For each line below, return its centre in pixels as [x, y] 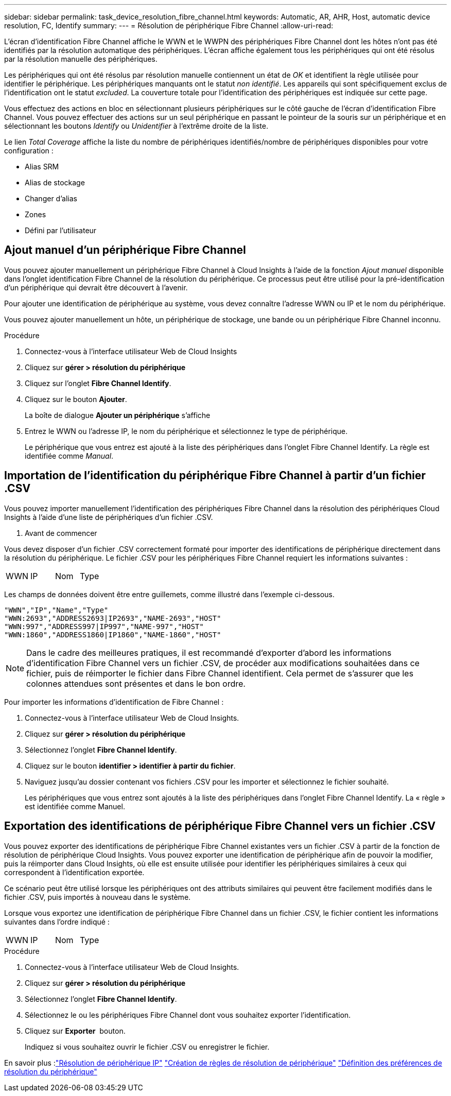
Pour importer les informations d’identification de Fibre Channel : [114, 702]
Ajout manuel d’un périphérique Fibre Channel [125, 250]
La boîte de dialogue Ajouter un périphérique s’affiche [118, 415]
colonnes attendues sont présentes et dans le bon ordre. [136, 683]
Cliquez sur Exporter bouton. [75, 1031]
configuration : [29, 151]
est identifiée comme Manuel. [75, 806]
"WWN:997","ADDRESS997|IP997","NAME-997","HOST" [104, 626]
